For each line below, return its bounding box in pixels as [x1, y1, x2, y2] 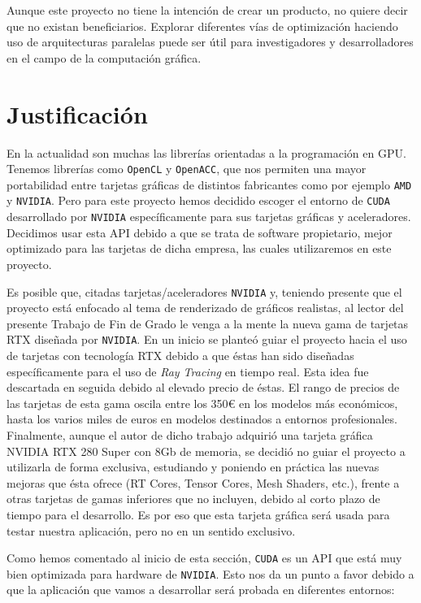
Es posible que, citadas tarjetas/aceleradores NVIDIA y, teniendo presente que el [7, 283, 402, 300]
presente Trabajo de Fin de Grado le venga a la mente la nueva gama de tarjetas [7, 315, 409, 332]
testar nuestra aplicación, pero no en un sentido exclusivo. [7, 522, 296, 539]
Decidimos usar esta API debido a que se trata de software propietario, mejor [7, 223, 393, 241]
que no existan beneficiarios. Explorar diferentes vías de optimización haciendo [7, 17, 398, 34]
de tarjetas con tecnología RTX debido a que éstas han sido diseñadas [7, 347, 354, 363]
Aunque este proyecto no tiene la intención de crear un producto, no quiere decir [7, 2, 408, 18]
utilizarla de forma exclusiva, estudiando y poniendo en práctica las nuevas [7, 458, 380, 475]
